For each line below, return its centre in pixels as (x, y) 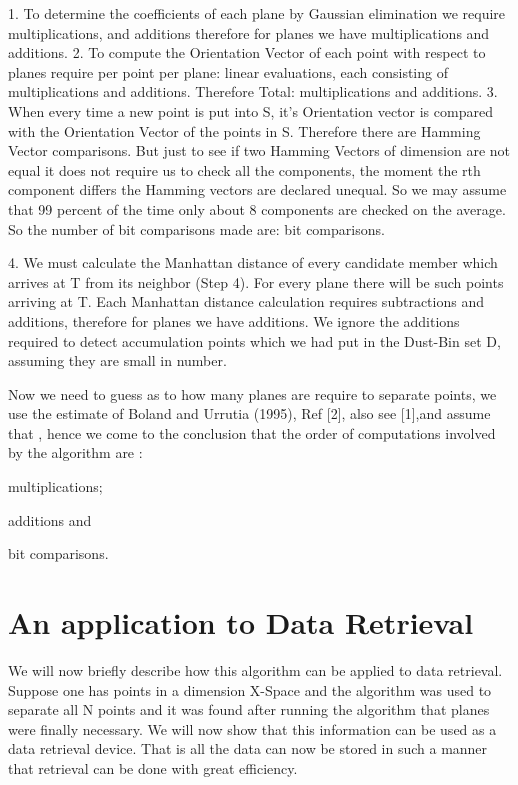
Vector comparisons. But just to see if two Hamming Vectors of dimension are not (259, 150)
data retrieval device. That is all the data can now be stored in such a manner (248, 748)
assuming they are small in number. (117, 360)
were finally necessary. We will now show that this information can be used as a (252, 728)
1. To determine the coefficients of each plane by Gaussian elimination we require (257, 13)
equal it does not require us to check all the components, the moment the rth (244, 169)
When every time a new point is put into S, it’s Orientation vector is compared (250, 110)
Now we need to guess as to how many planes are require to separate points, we (252, 393)
